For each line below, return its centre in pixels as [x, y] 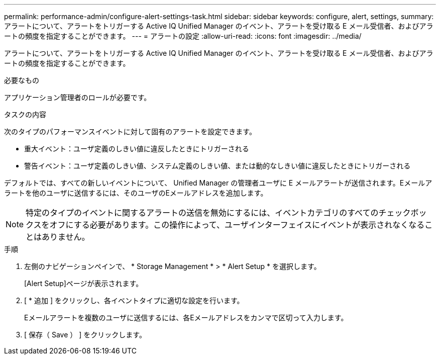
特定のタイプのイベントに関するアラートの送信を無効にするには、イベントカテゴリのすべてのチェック [218, 213]
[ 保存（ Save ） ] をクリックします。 [85, 335]
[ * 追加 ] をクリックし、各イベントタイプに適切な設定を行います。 [134, 300]
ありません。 [66, 237]
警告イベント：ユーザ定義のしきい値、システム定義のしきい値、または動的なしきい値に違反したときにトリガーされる [217, 166]
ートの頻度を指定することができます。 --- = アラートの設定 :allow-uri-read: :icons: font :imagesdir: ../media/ [183, 36]
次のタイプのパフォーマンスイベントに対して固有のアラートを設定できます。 [130, 131]
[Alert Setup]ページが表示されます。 [84, 283]
